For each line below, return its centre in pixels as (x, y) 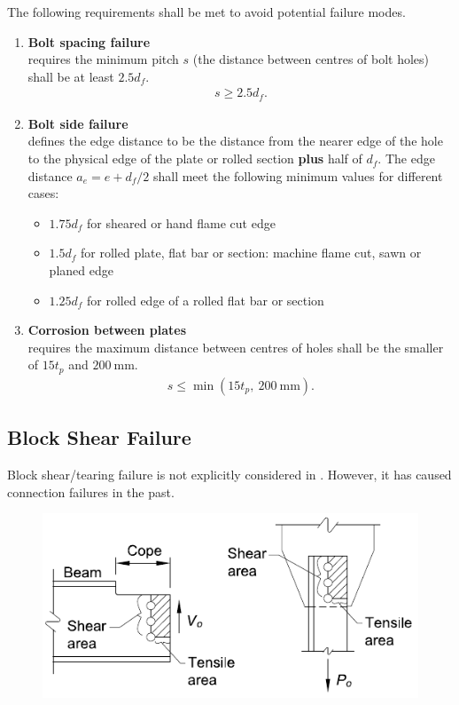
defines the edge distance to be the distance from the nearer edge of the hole (235, 141)
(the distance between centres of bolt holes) (311, 59)
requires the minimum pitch (103, 59)
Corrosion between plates (107, 330)
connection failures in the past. (91, 491)
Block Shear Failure (99, 437)
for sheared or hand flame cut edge (181, 222)
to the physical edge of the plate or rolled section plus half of (195, 158)
